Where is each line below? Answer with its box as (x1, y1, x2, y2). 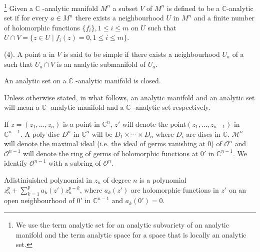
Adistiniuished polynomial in (4, 174, 92, 185)
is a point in (62, 119, 100, 129)
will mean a (4, 102, 39, 112)
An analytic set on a (4, 75, 66, 86)
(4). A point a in (4, 49, 55, 59)
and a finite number (193, 12, 254, 23)
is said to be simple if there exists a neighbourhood (63, 49, 220, 59)
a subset (112, 2, 138, 13)
